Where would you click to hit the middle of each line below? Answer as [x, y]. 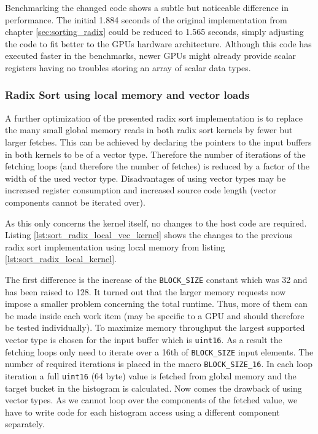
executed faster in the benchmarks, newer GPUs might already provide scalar [151, 56]
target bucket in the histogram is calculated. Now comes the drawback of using [153, 388]
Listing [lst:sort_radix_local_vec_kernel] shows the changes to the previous [149, 235]
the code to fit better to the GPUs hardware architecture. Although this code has [158, 43]
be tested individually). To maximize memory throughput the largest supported [155, 327]
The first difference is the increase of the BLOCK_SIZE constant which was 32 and [156, 279]
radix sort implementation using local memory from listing [115, 246]
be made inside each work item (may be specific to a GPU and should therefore [155, 315]
